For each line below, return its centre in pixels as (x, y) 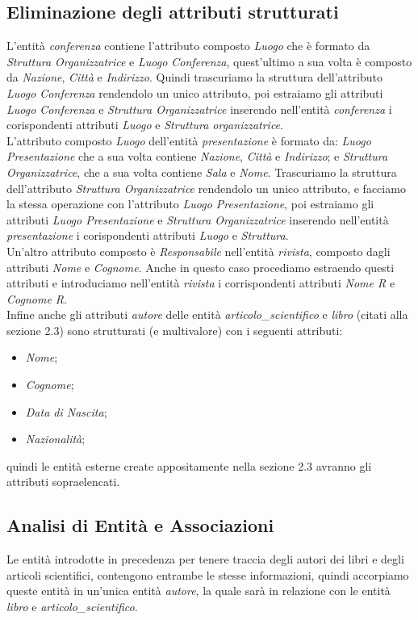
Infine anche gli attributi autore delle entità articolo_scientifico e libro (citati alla (207, 314)
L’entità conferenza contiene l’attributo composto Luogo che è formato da (188, 46)
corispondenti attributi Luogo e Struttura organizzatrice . (145, 125)
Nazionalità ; (55, 439)
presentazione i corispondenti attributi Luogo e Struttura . (148, 235)
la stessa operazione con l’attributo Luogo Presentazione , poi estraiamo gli (190, 204)
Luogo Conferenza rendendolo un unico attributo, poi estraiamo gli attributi (195, 92)
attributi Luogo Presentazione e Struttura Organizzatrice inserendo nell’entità (198, 219)
